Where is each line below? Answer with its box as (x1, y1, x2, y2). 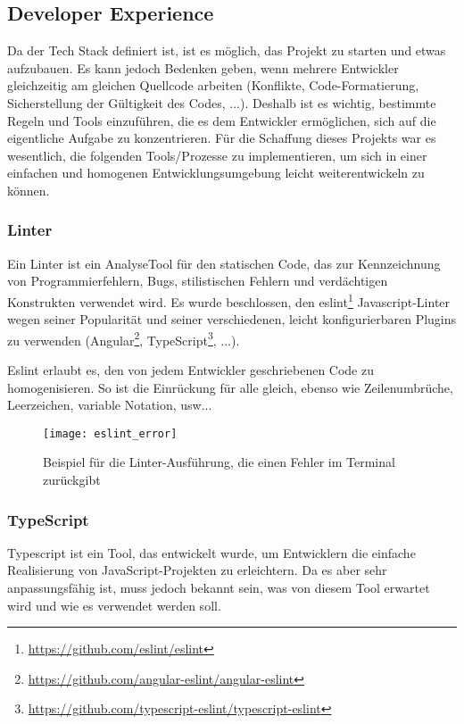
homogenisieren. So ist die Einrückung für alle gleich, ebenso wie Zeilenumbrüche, (7, 378, 453, 396)
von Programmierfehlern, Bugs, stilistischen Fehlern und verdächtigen (7, 271, 388, 290)
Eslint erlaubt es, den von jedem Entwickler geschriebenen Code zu (7, 361, 374, 379)
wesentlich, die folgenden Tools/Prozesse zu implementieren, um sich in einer (7, 146, 427, 164)
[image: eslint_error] (43, 427, 178, 440)
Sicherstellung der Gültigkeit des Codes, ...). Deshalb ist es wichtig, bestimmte (7, 93, 436, 112)
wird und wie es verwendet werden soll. (7, 595, 221, 614)
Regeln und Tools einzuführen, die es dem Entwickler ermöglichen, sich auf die (7, 111, 436, 129)
